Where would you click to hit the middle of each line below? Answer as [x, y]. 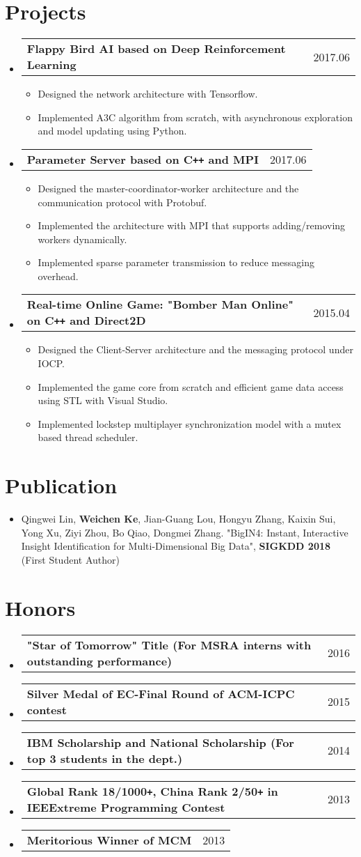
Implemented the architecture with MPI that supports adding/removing [192, 225]
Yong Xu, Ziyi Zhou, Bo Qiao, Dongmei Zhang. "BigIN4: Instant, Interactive [185, 532]
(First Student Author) [70, 559]
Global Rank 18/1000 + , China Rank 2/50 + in [152, 791]
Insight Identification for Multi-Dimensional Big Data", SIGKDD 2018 [176, 546]
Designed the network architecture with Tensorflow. [148, 94]
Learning [51, 65]
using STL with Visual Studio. [103, 400]
